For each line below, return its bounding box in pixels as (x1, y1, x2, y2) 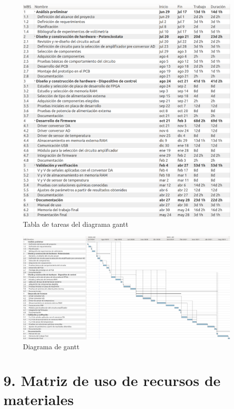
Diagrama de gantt (23, 341, 80, 351)
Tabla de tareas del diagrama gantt (23, 219, 128, 229)
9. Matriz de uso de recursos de (3, 370, 221, 390)
